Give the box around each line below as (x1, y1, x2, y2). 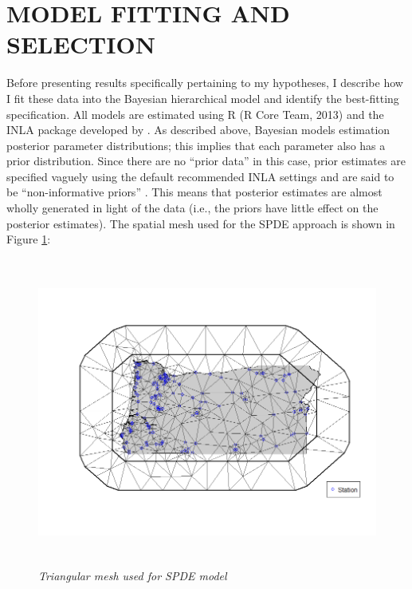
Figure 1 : (6, 231, 51, 247)
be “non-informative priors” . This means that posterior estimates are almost (6, 184, 383, 200)
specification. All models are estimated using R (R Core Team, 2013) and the (6, 105, 384, 122)
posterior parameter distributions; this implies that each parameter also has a (6, 136, 386, 153)
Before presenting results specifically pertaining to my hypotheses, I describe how (6, 74, 403, 91)
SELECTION (6, 28, 155, 61)
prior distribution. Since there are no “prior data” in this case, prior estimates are (6, 152, 406, 169)
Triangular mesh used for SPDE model (38, 567, 227, 584)
